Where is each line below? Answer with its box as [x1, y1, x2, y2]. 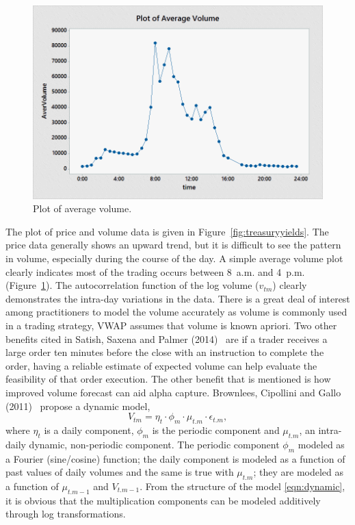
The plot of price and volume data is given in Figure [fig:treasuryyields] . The [5, 224, 329, 238]
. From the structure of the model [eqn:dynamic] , [140, 478, 345, 493]
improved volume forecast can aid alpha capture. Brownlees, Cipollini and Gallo [5, 385, 341, 399]
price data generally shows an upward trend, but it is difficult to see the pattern [5, 238, 341, 252]
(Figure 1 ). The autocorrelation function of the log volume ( [5, 278, 259, 292]
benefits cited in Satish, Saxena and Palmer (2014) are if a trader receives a [5, 331, 328, 346]
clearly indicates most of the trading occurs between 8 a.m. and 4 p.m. [5, 264, 305, 279]
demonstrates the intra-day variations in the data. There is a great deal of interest [5, 291, 350, 305]
